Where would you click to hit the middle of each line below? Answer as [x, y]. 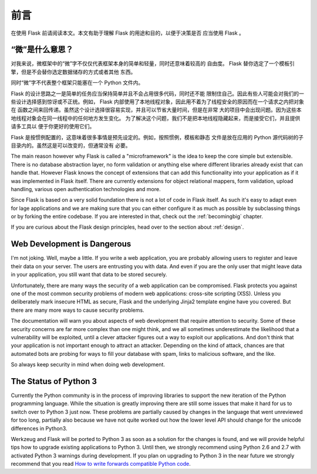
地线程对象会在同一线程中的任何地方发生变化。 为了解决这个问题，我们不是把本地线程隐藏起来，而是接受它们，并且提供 [156, 118]
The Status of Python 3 [54, 381]
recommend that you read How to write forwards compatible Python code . [101, 464]
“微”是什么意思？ [42, 50]
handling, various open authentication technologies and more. [86, 189]
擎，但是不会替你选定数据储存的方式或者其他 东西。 [73, 72]
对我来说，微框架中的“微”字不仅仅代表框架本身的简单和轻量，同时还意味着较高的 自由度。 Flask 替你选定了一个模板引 [153, 64]
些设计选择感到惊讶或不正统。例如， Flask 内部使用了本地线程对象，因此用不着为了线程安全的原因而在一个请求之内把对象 [158, 102]
